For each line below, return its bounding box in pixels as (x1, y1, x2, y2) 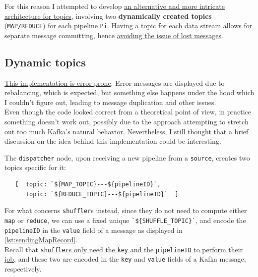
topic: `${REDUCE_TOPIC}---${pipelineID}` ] (25, 190, 179, 198)
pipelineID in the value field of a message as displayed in (4, 224, 183, 235)
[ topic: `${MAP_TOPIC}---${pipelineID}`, (15, 181, 161, 188)
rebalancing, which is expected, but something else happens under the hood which (4, 87, 255, 98)
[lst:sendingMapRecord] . (4, 234, 78, 245)
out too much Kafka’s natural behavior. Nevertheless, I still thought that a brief (4, 126, 249, 136)
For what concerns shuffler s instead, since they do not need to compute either (4, 205, 247, 216)
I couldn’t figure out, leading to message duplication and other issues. (4, 97, 216, 107)
